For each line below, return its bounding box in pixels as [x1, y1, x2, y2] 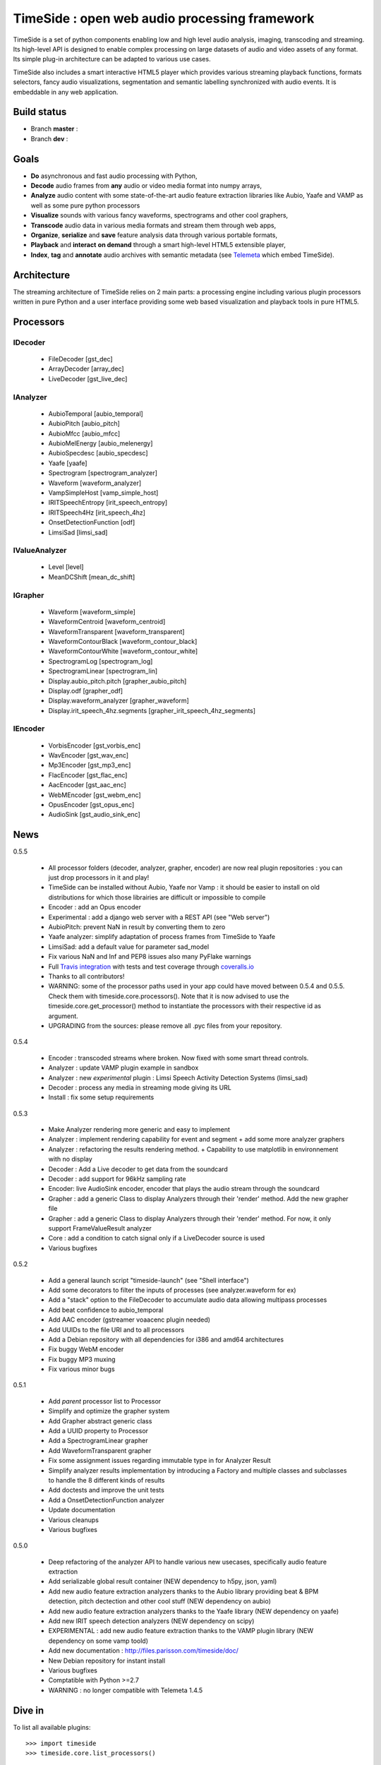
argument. [48, 1012, 79, 1020]
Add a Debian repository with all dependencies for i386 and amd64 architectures [48, 1335, 284, 1344]
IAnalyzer [13, 392, 47, 402]
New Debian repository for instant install [48, 1656, 166, 1665]
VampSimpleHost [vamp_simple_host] [48, 488, 159, 497]
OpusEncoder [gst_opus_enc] [48, 801, 135, 809]
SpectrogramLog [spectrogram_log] [48, 657, 153, 665]
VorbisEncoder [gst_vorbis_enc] [48, 741, 141, 750]
